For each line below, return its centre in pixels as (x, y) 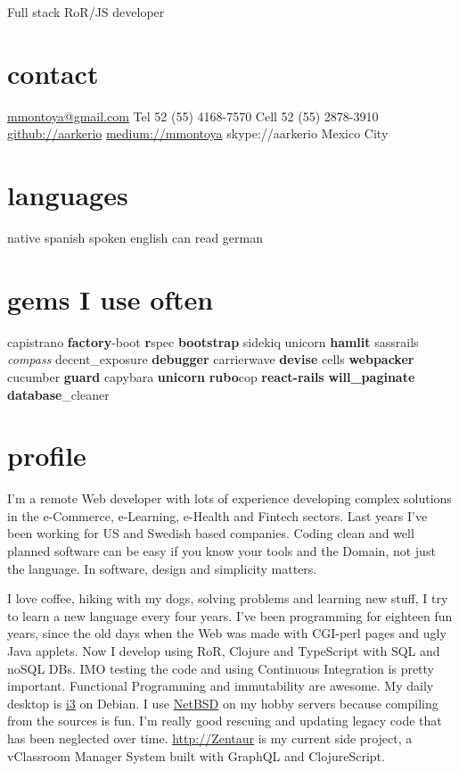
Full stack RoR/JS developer (86, 12)
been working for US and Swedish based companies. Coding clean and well (211, 533)
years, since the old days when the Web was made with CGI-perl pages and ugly (227, 633)
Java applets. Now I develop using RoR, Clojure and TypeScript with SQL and (224, 651)
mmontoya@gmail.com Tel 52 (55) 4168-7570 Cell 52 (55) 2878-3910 (193, 116)
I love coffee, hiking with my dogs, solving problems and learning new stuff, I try (228, 598)
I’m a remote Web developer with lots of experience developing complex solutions (229, 498)
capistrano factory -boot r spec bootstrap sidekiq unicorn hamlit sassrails (213, 341)
